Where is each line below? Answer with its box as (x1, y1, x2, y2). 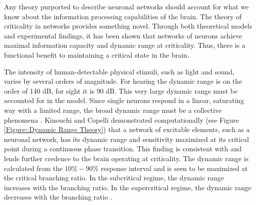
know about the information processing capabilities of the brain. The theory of (4, 11, 242, 21)
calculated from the (4, 163, 63, 173)
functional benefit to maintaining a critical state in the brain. (4, 49, 189, 60)
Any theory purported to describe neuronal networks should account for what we (4, 1, 249, 11)
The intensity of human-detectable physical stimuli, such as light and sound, (4, 66, 235, 76)
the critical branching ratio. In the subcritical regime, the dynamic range (4, 172, 224, 183)
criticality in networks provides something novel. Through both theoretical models (4, 21, 252, 31)
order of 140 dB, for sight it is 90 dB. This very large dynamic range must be (4, 85, 238, 96)
